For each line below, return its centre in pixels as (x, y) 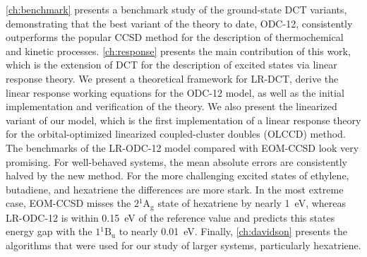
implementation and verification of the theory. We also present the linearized (172, 106)
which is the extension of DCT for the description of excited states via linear (172, 65)
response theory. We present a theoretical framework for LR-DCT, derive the (172, 78)
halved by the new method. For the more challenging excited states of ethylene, (178, 175)
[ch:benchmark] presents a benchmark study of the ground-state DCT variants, (176, 9)
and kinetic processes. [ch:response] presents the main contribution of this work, (178, 50)
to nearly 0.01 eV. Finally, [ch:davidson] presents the (233, 231)
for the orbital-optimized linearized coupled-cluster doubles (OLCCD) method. (176, 134)
